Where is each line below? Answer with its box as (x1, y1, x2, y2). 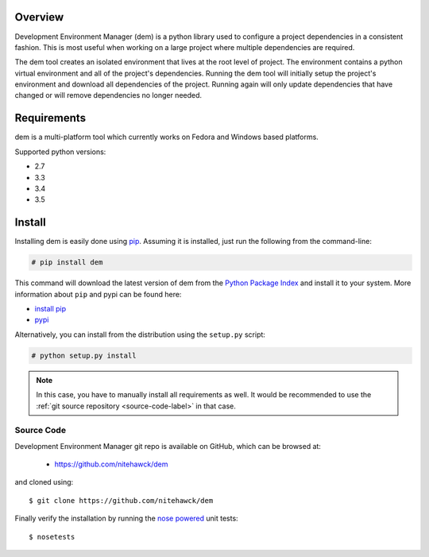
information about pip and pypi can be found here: (14, 289, 182, 299)
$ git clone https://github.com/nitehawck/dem (29, 496, 214, 505)
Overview (14, 10, 64, 24)
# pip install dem (31, 258, 103, 267)
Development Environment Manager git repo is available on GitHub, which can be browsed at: (14, 441, 322, 451)
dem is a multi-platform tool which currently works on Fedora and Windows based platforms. (14, 132, 319, 142)
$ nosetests (29, 532, 75, 541)
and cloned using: (14, 478, 74, 487)
